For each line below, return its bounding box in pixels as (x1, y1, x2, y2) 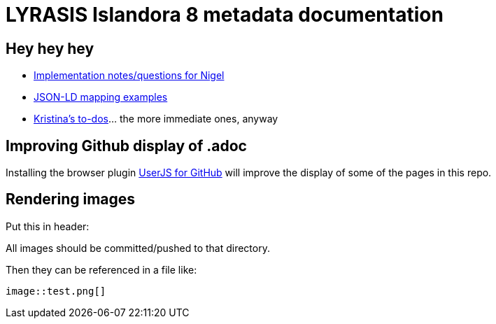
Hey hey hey (6, 39, 94, 57)
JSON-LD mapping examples (34, 91, 168, 104)
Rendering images (6, 190, 136, 209)
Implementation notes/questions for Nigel (34, 69, 225, 82)
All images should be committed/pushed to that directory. (6, 241, 270, 254)
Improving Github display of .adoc (6, 136, 247, 155)
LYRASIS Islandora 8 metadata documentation (6, 3, 444, 27)
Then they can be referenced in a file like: (6, 263, 197, 276)
